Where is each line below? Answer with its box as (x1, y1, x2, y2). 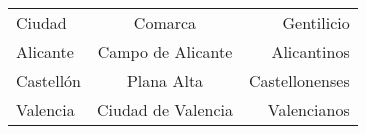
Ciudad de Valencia (96, 98, 234, 121)
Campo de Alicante (97, 40, 233, 63)
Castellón (16, 69, 81, 92)
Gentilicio (282, 11, 350, 34)
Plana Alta (126, 69, 204, 92)
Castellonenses (249, 69, 350, 92)
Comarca (133, 11, 197, 34)
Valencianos (267, 98, 350, 121)
